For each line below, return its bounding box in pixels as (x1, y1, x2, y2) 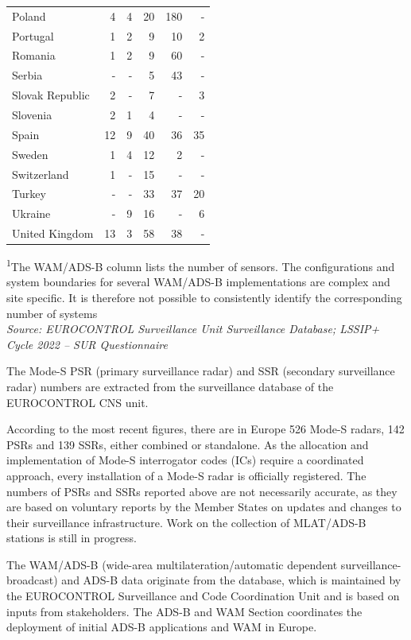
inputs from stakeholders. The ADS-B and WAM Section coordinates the (6, 603, 363, 619)
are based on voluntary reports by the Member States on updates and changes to (6, 498, 401, 515)
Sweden (12, 145, 48, 162)
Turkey (12, 185, 46, 202)
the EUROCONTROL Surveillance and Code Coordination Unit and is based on (6, 588, 400, 604)
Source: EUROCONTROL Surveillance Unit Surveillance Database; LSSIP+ (6, 320, 380, 337)
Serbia (12, 67, 43, 83)
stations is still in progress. (6, 529, 137, 546)
